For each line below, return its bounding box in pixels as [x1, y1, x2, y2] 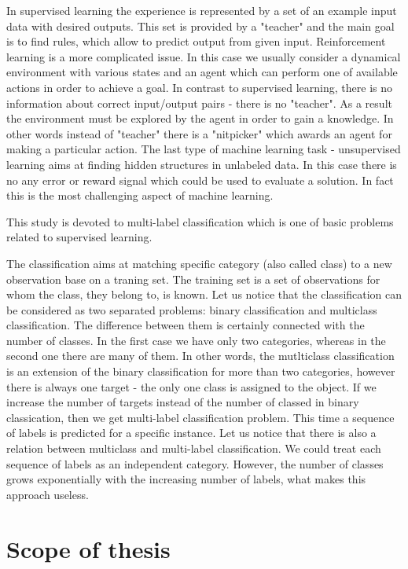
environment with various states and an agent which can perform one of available [6, 64, 398, 80]
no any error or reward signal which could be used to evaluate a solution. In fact [6, 171, 394, 188]
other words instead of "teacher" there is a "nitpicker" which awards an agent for [6, 125, 392, 141]
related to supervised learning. [6, 229, 153, 245]
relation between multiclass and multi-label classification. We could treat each [6, 440, 381, 457]
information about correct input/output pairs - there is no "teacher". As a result [6, 94, 392, 111]
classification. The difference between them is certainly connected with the [6, 317, 365, 333]
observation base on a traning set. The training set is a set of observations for [6, 270, 380, 287]
